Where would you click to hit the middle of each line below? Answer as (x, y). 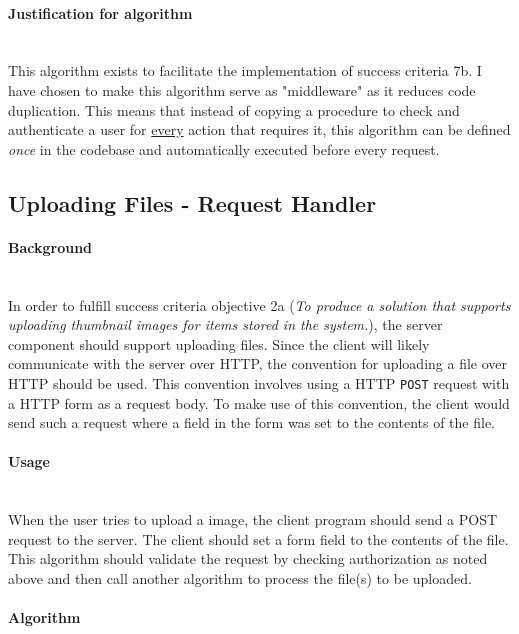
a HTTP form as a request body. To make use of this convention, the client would (259, 402)
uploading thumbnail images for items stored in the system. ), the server (225, 324)
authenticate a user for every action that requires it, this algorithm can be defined (259, 129)
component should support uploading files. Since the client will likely (219, 343)
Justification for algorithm (100, 12)
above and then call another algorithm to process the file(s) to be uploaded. (240, 577)
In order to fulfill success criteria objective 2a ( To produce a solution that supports (259, 304)
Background (50, 246)
